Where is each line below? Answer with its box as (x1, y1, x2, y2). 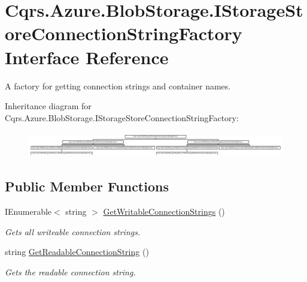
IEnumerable (5, 205, 52, 218)
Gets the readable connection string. (5, 266, 136, 278)
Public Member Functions (5, 177, 169, 196)
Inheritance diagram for (5, 100, 92, 112)
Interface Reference (5, 44, 169, 69)
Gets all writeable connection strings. (5, 225, 141, 238)
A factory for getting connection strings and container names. (5, 79, 231, 92)
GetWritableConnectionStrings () (103, 205, 225, 218)
